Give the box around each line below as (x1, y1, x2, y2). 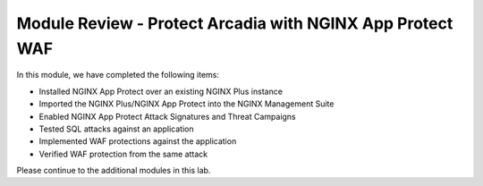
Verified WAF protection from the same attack (38, 148, 208, 159)
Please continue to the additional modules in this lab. (16, 165, 211, 176)
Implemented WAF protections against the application (38, 136, 237, 147)
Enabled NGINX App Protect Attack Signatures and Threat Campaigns (38, 111, 297, 122)
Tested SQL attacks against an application (38, 123, 194, 134)
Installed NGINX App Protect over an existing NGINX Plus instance (38, 86, 284, 97)
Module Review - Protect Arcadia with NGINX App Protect (16, 13, 453, 33)
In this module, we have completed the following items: (16, 70, 219, 80)
